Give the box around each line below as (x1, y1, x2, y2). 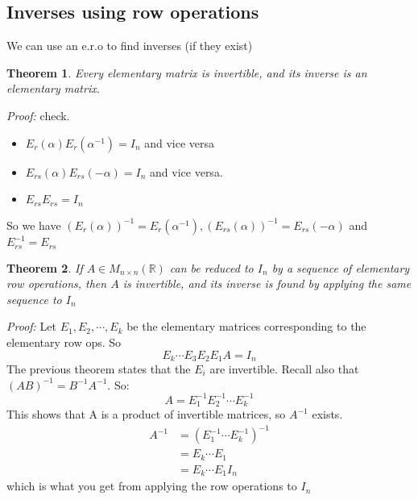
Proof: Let (6, 318, 56, 335)
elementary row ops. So (6, 333, 122, 350)
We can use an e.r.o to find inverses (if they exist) (6, 37, 253, 54)
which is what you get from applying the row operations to (6, 477, 297, 494)
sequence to (6, 290, 62, 307)
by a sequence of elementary (271, 259, 410, 276)
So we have (6, 216, 61, 233)
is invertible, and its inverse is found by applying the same (122, 275, 412, 292)
